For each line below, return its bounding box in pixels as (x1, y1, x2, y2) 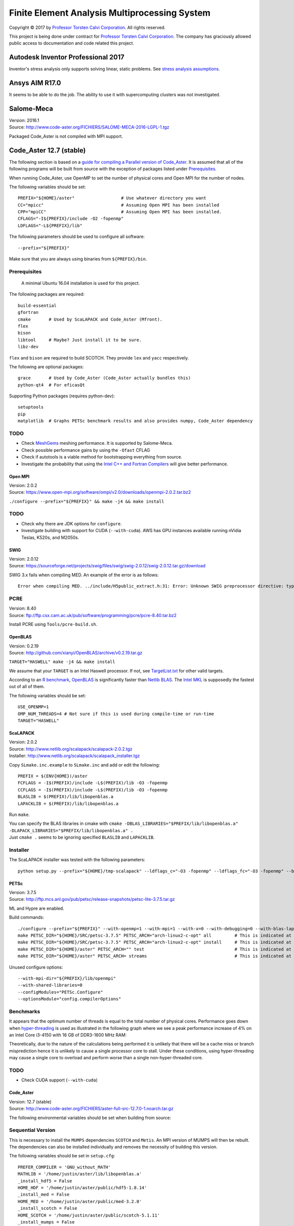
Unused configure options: (9, 964, 63, 970)
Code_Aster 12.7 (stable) (9, 146, 86, 154)
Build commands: (9, 915, 44, 920)
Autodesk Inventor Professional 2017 (9, 53, 124, 61)
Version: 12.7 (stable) (9, 1098, 51, 1104)
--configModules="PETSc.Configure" (18, 989, 103, 995)
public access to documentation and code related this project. (9, 40, 134, 46)
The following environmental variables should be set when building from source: (9, 1115, 171, 1121)
